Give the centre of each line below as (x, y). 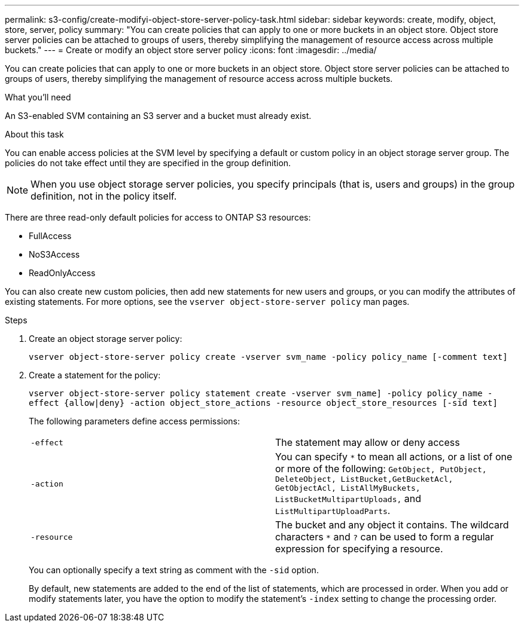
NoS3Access (54, 254)
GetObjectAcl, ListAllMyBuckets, (348, 488)
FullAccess (50, 236)
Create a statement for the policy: (95, 375)
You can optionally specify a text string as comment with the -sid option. (174, 570)
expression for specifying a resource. (359, 549)
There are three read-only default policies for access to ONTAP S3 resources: (158, 217)
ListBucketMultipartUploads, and (348, 498)
